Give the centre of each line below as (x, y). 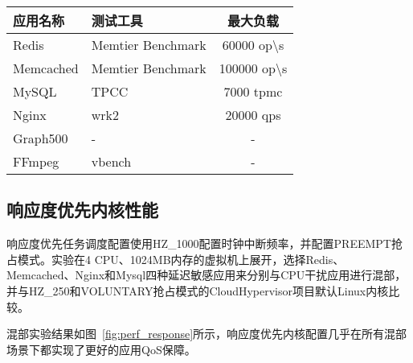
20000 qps (253, 115)
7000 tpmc (253, 91)
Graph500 (41, 138)
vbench (111, 161)
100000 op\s (253, 68)
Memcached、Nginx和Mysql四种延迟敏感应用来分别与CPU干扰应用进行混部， (206, 275)
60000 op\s (253, 45)
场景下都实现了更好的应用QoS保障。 (101, 349)
